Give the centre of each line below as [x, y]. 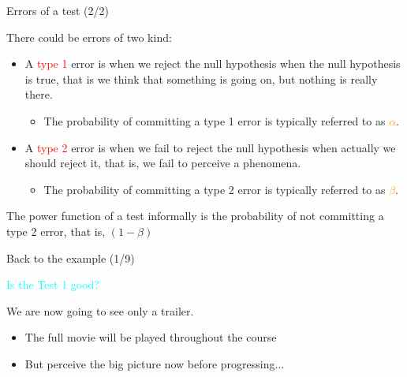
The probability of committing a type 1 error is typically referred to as [215, 120]
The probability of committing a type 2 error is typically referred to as [215, 189]
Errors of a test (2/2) [58, 10]
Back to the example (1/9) [71, 258]
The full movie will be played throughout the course [151, 337]
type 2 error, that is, [56, 231]
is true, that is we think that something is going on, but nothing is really [201, 78]
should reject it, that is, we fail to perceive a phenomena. [163, 163]
